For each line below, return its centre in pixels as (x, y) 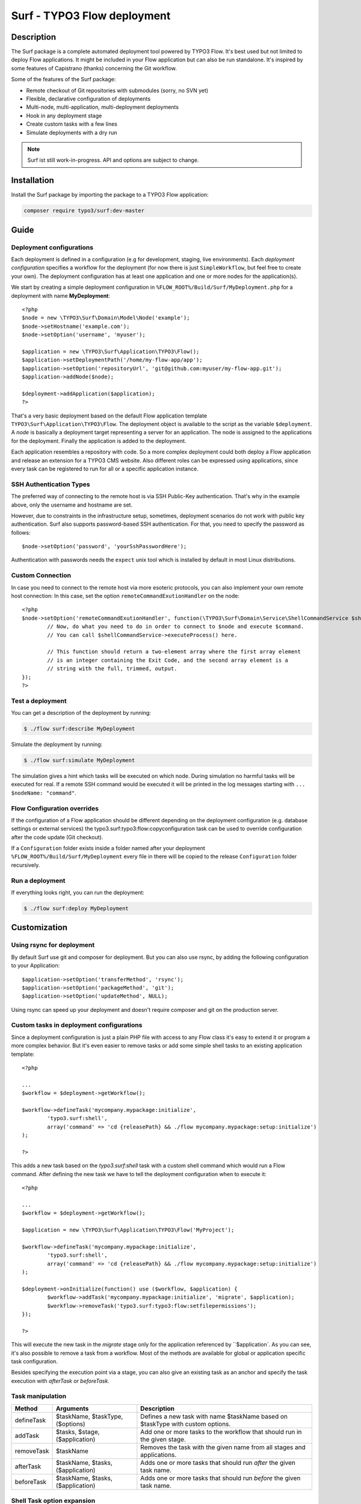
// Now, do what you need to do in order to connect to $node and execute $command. (176, 627)
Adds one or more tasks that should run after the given (218, 1462)
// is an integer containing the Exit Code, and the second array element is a (168, 660)
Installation (32, 180)
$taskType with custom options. (186, 1424)
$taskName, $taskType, (89, 1416)
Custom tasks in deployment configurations (77, 1025)
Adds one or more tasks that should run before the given (221, 1478)
